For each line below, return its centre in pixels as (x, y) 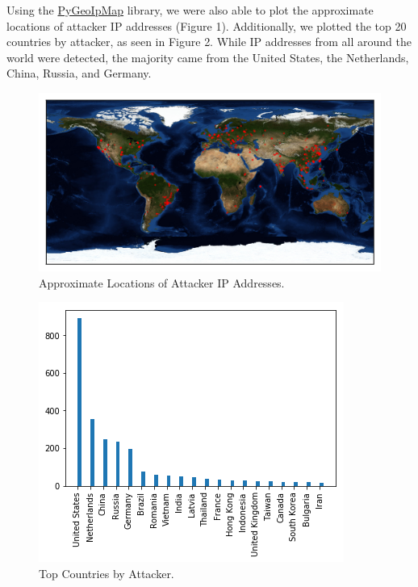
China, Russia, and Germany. (79, 73)
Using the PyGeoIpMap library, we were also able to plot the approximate (190, 10)
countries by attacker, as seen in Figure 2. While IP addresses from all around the (209, 42)
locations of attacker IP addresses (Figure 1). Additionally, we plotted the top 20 (207, 25)
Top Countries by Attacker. (107, 573)
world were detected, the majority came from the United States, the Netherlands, (208, 57)
